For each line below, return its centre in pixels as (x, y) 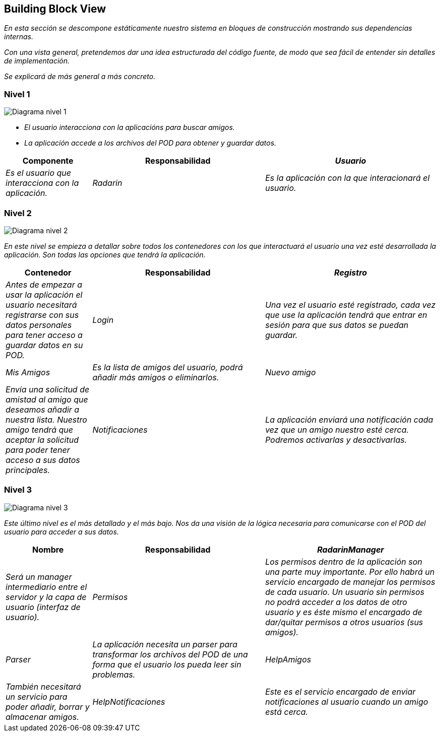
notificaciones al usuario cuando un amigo (347, 701)
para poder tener (38, 450)
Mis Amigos (28, 372)
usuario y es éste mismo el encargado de (344, 612)
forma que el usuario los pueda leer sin (167, 664)
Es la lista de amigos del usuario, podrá (168, 367)
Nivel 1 (17, 94)
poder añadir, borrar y (48, 707)
